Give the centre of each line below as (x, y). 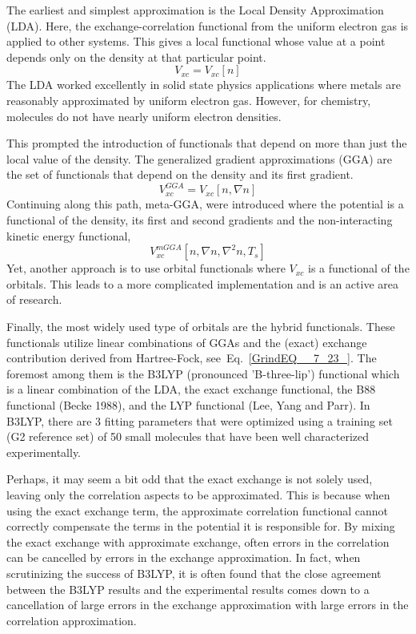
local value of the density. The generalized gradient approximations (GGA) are (199, 158)
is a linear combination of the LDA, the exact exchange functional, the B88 (191, 389)
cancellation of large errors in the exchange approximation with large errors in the (208, 605)
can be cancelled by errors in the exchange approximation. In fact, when (184, 557)
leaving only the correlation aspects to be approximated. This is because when (198, 494)
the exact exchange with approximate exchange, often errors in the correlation (198, 541)
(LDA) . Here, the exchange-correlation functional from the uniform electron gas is (208, 25)
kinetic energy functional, (69, 235)
